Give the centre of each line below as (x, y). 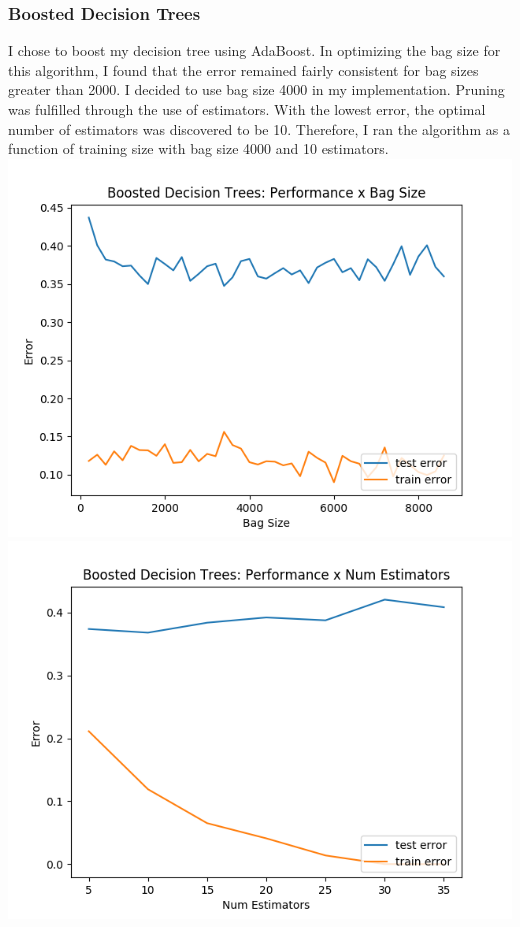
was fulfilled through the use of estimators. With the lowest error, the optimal (247, 109)
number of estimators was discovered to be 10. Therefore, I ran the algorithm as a (259, 128)
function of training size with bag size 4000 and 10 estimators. (198, 148)
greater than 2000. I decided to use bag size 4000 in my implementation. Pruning (256, 89)
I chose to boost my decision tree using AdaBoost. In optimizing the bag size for (254, 50)
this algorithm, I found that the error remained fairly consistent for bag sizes (243, 69)
